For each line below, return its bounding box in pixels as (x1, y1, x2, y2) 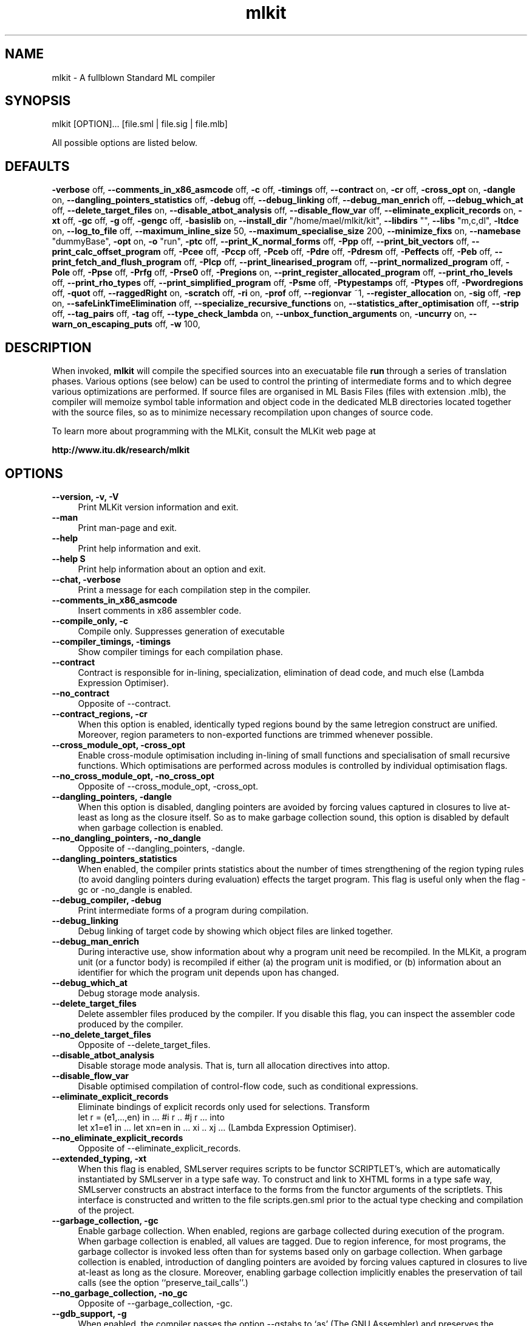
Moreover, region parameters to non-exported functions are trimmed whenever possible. (78, 729, 433, 740)
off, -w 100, (154, 319, 200, 330)
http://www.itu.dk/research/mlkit (52, 445, 190, 456)
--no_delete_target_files (52, 1029, 151, 1040)
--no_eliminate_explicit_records (52, 1132, 183, 1143)
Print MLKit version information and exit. (78, 501, 239, 512)
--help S (52, 553, 86, 564)
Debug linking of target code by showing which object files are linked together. (78, 925, 393, 936)
